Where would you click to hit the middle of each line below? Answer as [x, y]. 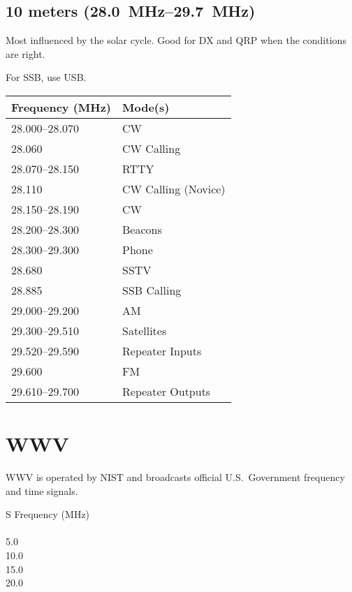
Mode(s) [146, 107]
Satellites [145, 330]
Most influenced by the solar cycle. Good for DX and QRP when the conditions [176, 40]
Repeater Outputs [167, 391]
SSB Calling [152, 290]
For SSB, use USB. [46, 77]
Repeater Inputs [162, 350]
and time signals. [42, 490]
